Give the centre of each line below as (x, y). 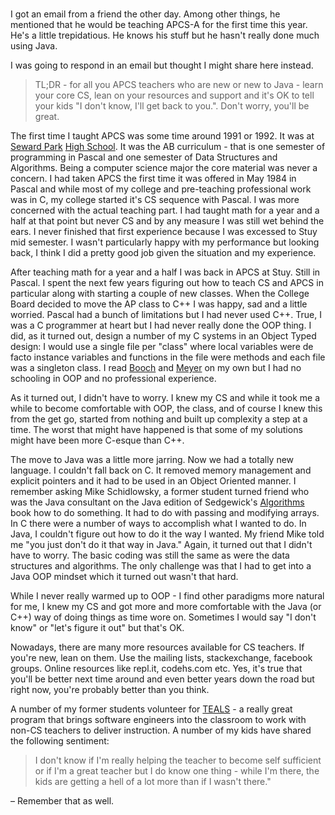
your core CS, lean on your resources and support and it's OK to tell (174, 95)
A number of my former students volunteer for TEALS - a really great (151, 709)
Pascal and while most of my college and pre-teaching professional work (161, 189)
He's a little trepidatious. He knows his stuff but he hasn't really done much (165, 35)
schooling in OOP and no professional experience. (113, 379)
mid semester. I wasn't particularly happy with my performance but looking (165, 242)
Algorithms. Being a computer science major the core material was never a (164, 168)
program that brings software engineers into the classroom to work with (158, 720)
